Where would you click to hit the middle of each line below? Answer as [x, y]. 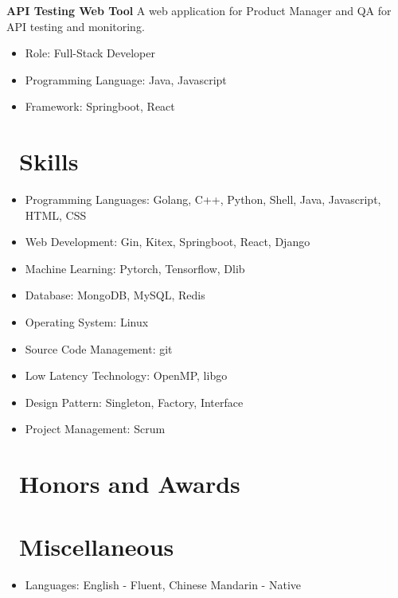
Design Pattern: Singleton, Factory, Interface [134, 402]
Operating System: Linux [87, 322]
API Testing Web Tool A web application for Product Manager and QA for [199, 10]
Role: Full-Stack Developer [90, 53]
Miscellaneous [97, 546]
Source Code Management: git [99, 348]
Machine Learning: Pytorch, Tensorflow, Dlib [135, 268]
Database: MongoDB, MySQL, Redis [115, 295]
